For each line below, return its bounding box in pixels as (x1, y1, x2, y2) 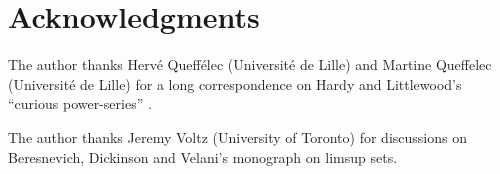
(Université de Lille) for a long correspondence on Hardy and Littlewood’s (8, 73, 462, 94)
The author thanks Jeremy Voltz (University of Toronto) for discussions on (8, 126, 467, 147)
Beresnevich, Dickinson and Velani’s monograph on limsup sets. (8, 146, 398, 167)
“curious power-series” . (8, 93, 152, 114)
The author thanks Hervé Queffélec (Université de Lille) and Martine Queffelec (8, 54, 492, 75)
